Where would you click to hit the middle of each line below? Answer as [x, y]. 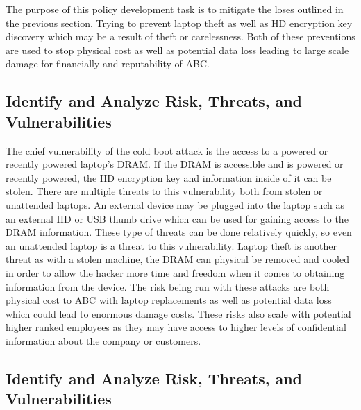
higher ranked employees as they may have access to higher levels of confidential [176, 327]
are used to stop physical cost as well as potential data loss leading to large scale [177, 50]
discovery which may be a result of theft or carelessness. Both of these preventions [180, 36]
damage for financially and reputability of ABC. [108, 63]
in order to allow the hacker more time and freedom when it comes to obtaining [175, 272]
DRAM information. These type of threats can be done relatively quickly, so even [179, 232]
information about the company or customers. [103, 340]
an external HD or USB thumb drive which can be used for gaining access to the [177, 218]
